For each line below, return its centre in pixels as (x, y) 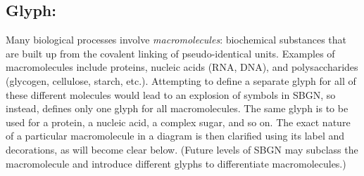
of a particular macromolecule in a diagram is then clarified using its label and (175, 136)
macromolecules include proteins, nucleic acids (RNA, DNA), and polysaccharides (182, 67)
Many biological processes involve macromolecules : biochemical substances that (176, 40)
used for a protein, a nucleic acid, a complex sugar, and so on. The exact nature (178, 122)
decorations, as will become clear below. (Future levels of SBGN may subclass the (182, 149)
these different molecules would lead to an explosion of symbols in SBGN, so (171, 94)
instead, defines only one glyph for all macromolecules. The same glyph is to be (177, 108)
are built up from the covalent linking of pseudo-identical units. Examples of (170, 53)
